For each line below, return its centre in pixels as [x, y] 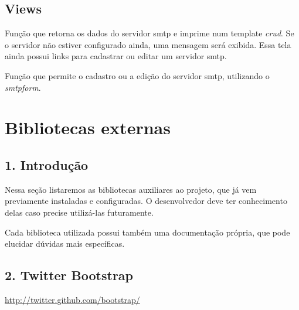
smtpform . [23, 87]
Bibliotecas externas [88, 127]
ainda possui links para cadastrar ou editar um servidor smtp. [116, 56]
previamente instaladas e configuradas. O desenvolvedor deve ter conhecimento [146, 201]
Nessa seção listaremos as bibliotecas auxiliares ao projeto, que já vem [131, 189]
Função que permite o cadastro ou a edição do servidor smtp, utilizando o [137, 75]
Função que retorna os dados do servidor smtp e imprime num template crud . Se [149, 33]
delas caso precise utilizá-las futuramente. [79, 212]
